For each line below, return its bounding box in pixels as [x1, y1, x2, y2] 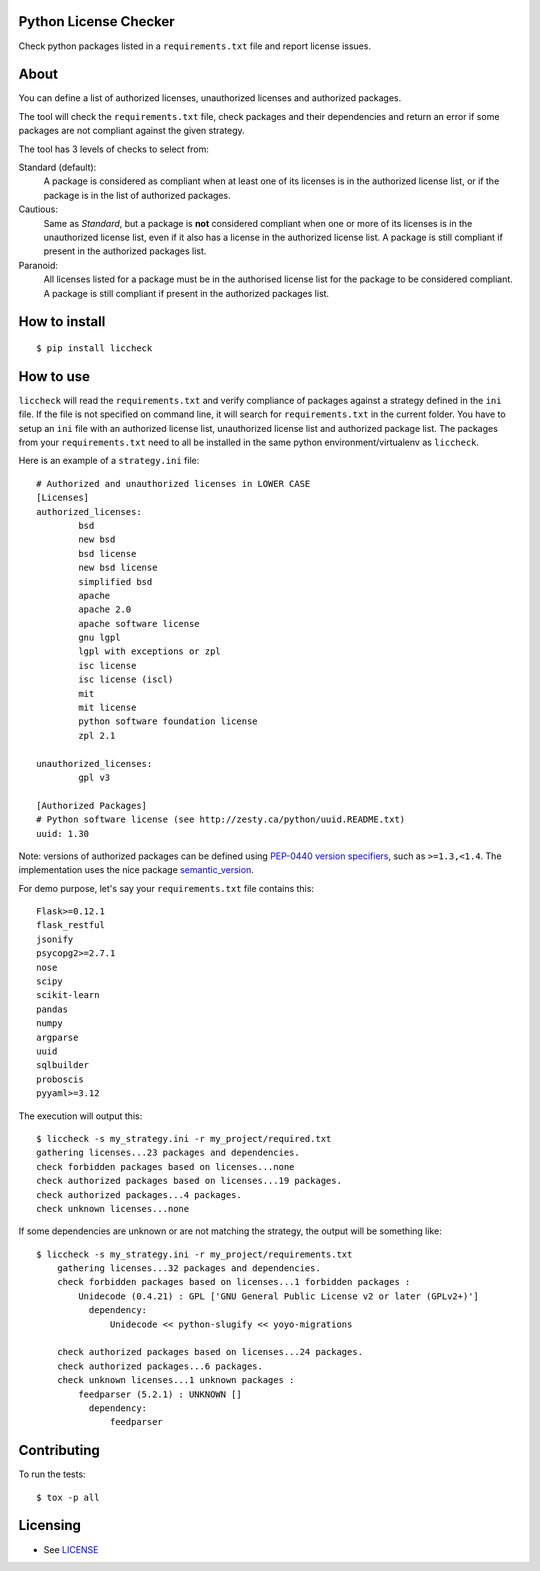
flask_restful [36, 920, 105, 931]
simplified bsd [78, 576, 153, 587]
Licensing [18, 1517, 82, 1534]
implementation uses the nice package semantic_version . [18, 864, 254, 876]
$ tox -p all [36, 1491, 100, 1503]
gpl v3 [78, 771, 111, 783]
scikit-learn [36, 990, 100, 1001]
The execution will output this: [18, 1110, 143, 1122]
